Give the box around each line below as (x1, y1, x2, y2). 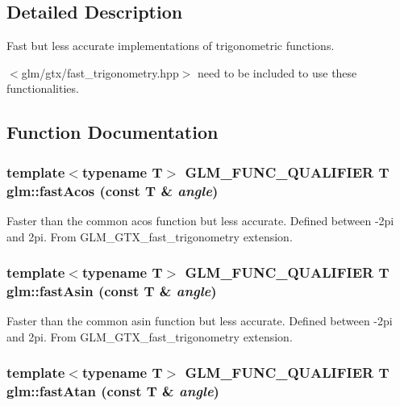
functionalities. (6, 80, 79, 97)
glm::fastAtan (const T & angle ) (6, 381, 219, 401)
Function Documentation (6, 119, 219, 144)
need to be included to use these (198, 64, 357, 81)
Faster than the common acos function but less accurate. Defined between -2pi (6, 211, 394, 228)
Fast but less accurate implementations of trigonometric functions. (6, 37, 335, 54)
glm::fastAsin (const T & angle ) (6, 280, 217, 300)
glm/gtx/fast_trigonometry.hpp (21, 64, 179, 81)
